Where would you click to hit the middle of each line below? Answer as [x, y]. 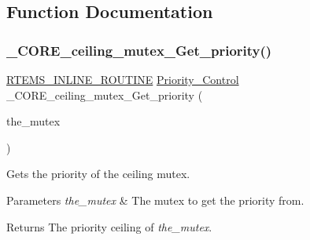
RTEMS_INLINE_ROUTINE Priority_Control [123, 79]
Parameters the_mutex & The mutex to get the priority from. [155, 200]
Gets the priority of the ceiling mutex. [98, 174]
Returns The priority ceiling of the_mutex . [109, 226]
